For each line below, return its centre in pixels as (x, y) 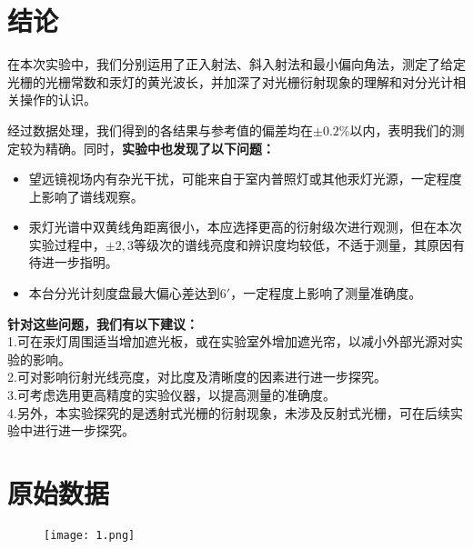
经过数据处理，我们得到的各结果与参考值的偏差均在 (160, 130)
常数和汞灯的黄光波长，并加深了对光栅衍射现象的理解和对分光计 (262, 81)
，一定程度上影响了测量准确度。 (326, 293)
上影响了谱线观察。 (86, 196)
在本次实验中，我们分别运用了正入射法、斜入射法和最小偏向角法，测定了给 (230, 64)
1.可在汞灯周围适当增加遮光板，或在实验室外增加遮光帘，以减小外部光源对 (229, 341)
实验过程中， (67, 244)
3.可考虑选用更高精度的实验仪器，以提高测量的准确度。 (171, 395)
